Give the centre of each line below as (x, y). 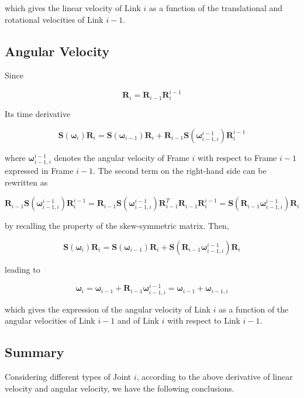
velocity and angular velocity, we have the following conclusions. (120, 388)
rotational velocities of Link (54, 19)
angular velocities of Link (50, 320)
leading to (23, 269)
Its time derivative (38, 114)
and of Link (139, 320)
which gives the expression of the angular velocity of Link (108, 309)
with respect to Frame (237, 157)
